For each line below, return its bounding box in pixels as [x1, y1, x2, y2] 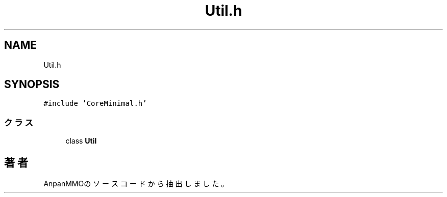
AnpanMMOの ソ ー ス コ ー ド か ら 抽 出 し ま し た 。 [43, 179, 229, 188]
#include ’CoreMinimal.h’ [43, 99, 147, 108]
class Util [65, 136, 97, 146]
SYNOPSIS [4, 78, 60, 91]
